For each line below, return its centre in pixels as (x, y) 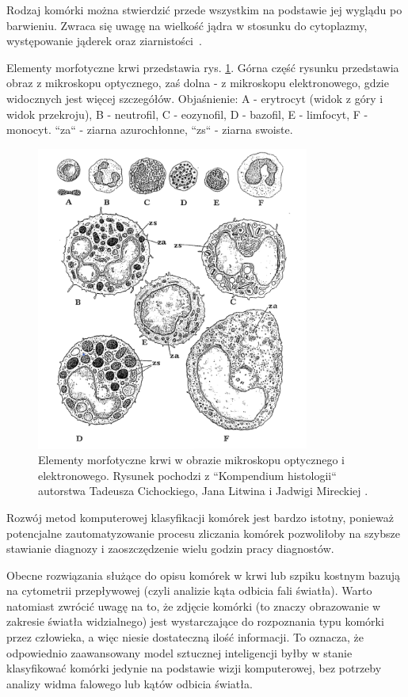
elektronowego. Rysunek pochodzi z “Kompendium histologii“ (187, 475)
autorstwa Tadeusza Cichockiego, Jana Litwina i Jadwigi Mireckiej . (203, 491)
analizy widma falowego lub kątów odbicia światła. (130, 683)
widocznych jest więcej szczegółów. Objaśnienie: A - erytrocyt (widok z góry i (195, 98)
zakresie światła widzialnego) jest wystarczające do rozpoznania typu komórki (195, 621)
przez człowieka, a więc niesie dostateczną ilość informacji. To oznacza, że (185, 637)
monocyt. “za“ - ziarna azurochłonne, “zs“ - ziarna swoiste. (150, 129)
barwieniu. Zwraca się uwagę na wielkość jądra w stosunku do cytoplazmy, (187, 25)
